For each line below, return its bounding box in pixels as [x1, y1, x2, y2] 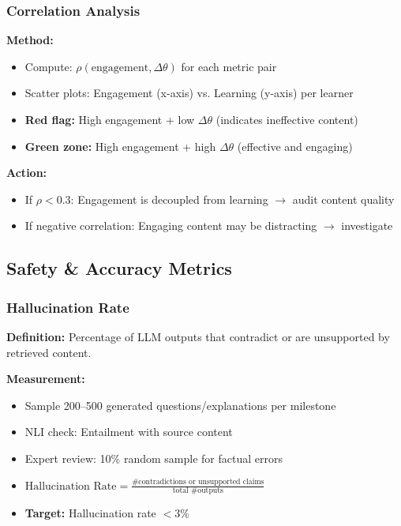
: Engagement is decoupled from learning [70, 190, 268, 207]
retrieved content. [6, 344, 92, 360]
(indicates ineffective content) [215, 111, 358, 127]
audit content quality [292, 190, 395, 207]
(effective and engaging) [237, 137, 353, 154]
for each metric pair [181, 58, 277, 74]
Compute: [24, 58, 73, 74]
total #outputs [172, 487, 223, 495]
